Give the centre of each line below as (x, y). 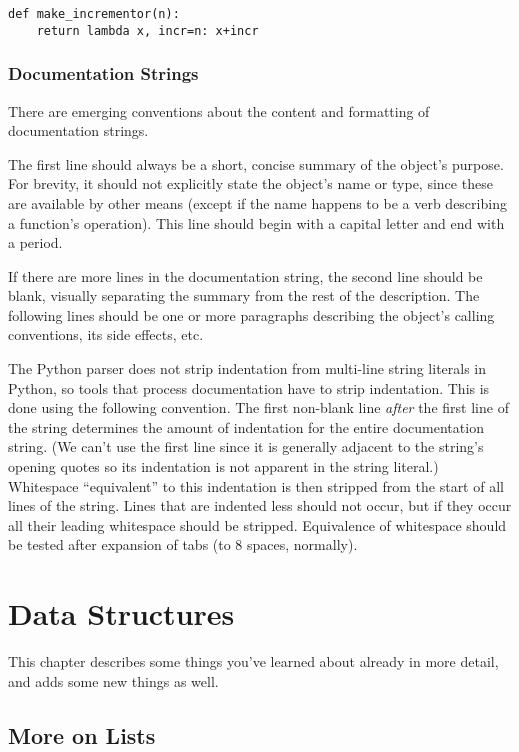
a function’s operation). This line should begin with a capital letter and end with (256, 222)
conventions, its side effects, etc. (106, 334)
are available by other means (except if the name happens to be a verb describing (257, 202)
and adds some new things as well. (113, 680)
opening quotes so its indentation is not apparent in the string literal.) (223, 466)
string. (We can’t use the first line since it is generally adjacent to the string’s (246, 446)
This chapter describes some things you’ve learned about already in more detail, (253, 661)
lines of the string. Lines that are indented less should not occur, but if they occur (260, 505)
